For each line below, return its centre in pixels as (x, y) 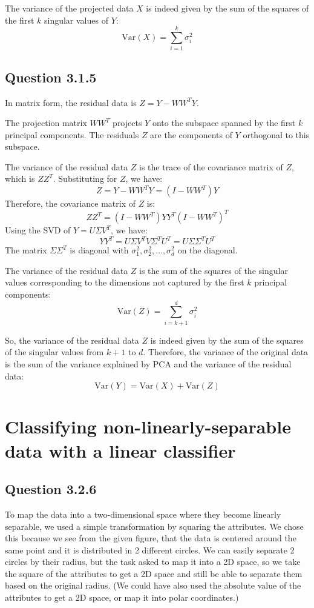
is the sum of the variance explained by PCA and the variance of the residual (148, 363)
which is (20, 179)
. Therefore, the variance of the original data (226, 352)
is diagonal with (99, 250)
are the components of (191, 134)
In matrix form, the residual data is (71, 102)
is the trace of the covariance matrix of (211, 166)
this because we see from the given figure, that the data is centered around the (151, 538)
